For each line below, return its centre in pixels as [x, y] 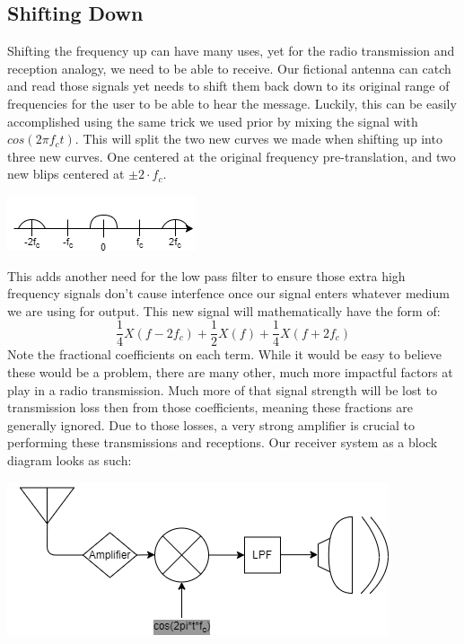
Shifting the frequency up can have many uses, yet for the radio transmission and [231, 51]
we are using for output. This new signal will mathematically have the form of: [224, 310]
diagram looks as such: [70, 459]
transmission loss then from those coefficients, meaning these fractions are [210, 407]
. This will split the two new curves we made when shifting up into [258, 139]
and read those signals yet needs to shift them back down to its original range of [228, 86]
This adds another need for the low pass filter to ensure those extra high [206, 275]
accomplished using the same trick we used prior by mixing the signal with [213, 121]
